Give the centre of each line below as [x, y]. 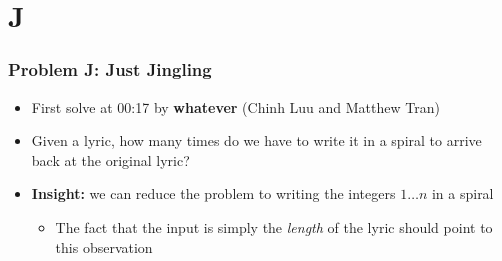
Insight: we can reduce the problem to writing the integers [213, 193]
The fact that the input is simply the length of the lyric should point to [274, 226]
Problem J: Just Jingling [110, 69]
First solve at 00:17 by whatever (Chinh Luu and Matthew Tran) [235, 106]
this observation [104, 246]
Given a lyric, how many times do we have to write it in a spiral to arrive [256, 140]
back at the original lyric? [110, 159]
